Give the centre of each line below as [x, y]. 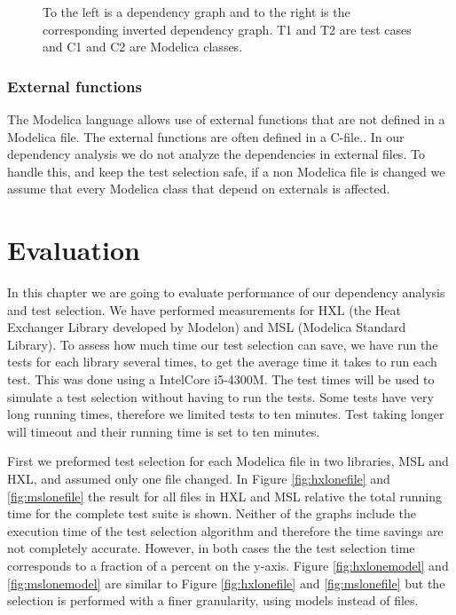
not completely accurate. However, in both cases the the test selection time [211, 548]
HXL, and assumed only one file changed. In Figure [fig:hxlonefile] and [199, 479]
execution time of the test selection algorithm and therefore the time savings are [225, 530]
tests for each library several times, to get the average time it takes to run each [222, 362]
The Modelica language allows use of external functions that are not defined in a [226, 119]
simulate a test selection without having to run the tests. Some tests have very [220, 396]
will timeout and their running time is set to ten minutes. [164, 431]
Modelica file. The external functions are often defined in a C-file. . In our [206, 136]
